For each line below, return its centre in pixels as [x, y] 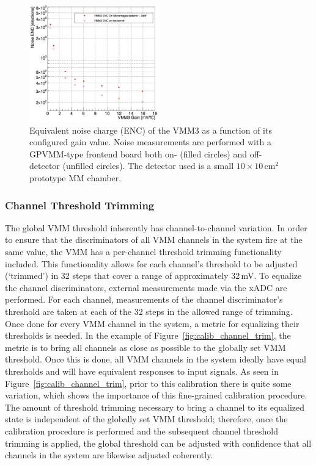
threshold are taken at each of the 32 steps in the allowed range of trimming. [149, 312]
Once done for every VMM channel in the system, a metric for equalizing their [152, 323]
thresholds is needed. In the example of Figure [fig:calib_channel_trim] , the [148, 335]
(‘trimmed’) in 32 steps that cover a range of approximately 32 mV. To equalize [153, 276]
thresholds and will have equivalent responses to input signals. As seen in [142, 371]
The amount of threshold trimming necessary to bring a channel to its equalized [155, 407]
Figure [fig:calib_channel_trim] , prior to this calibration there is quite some [148, 383]
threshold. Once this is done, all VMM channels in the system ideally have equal [156, 359]
